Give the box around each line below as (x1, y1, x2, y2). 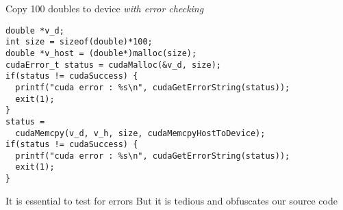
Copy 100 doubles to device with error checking (5, 1, 204, 15)
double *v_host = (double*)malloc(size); (5, 48, 197, 58)
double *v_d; (5, 25, 64, 36)
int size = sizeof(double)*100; (5, 37, 153, 47)
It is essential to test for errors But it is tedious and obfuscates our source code (5, 193, 338, 207)
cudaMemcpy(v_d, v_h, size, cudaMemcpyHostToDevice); (15, 128, 266, 138)
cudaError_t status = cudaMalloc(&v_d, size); (5, 60, 221, 70)
